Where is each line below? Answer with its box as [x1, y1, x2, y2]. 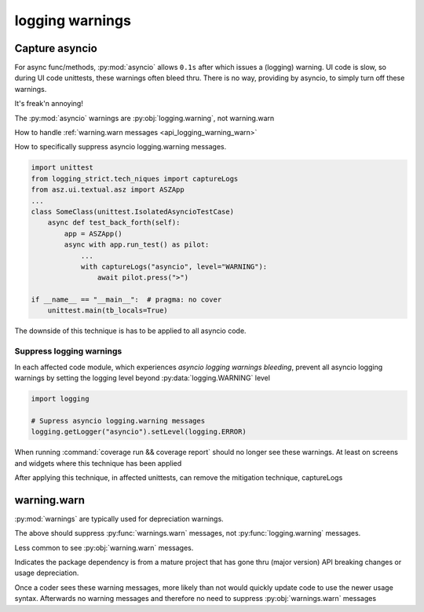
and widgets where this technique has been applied [14, 458, 182, 467]
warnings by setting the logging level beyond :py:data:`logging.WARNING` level [14, 373, 271, 383]
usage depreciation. [14, 568, 79, 577]
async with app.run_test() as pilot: [64, 240, 210, 249]
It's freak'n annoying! [14, 99, 84, 108]
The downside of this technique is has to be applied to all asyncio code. [14, 326, 247, 335]
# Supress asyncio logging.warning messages [31, 416, 206, 425]
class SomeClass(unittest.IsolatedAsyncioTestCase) [31, 207, 235, 216]
